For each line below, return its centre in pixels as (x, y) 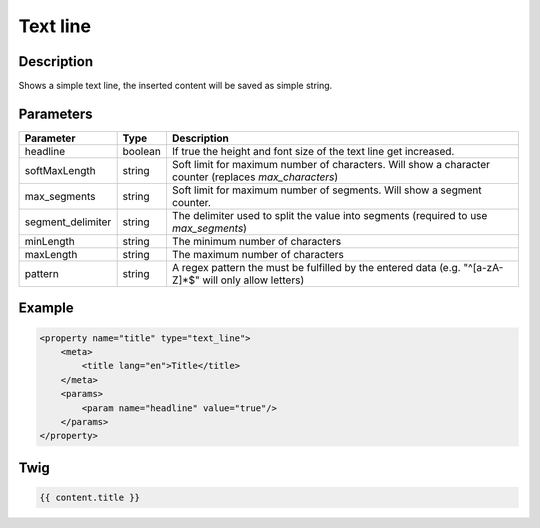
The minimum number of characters (256, 241)
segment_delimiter (68, 222)
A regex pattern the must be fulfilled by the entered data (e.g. (316, 267)
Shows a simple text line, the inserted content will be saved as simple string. (175, 86)
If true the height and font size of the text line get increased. (313, 151)
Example (46, 308)
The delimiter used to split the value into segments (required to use (329, 215)
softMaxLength (60, 170)
